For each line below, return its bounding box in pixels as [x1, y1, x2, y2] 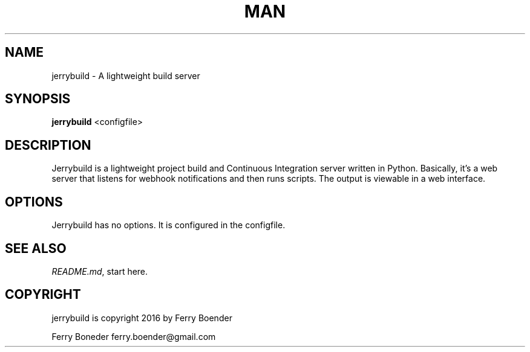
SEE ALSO [5, 240, 67, 256]
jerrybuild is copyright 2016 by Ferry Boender [51, 312, 232, 323]
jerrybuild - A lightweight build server [51, 70, 200, 81]
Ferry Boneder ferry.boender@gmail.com [51, 331, 216, 342]
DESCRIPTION [5, 137, 91, 153]
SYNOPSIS [5, 91, 71, 107]
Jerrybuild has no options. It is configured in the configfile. [51, 220, 286, 231]
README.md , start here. [51, 266, 148, 277]
